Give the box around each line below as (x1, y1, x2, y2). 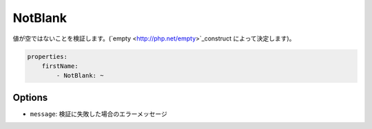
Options (12, 91, 48, 103)
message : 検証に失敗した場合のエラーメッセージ (30, 110, 168, 118)
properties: (27, 52, 68, 60)
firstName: (41, 62, 79, 70)
